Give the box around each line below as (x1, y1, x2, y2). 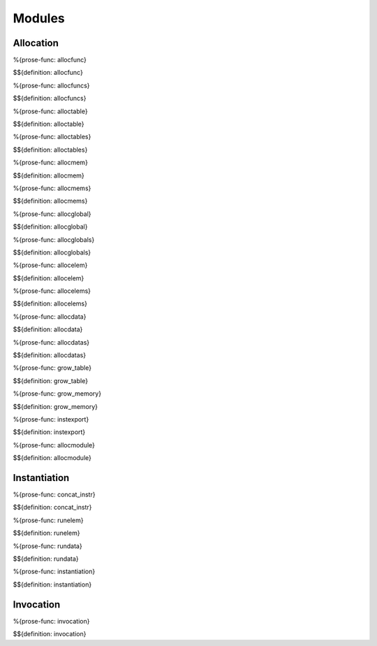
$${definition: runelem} (13, 529, 80, 538)
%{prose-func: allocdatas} (13, 338, 90, 346)
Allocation (13, 37, 59, 49)
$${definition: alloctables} (13, 145, 88, 154)
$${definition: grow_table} (13, 376, 89, 385)
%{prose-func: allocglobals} (13, 235, 95, 244)
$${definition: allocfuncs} (13, 94, 87, 103)
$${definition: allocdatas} (13, 351, 87, 359)
